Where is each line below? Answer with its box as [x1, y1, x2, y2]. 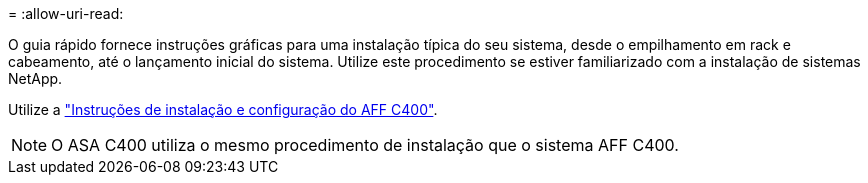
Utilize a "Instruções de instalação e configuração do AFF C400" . [8, 101, 438, 118]
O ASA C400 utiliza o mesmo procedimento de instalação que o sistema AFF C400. [51, 135, 679, 155]
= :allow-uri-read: [8, 5, 124, 22]
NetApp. [8, 70, 63, 87]
